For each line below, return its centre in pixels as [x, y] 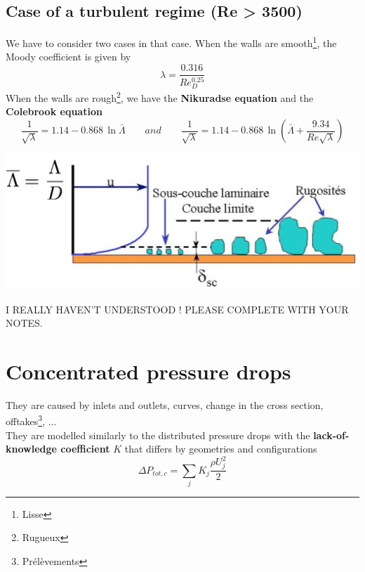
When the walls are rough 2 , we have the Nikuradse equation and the [160, 97]
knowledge [31, 449]
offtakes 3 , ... [31, 420]
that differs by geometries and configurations [221, 449]
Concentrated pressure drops [148, 371]
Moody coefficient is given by [68, 57]
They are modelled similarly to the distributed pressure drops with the [158, 435]
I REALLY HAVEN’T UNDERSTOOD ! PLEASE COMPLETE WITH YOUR [177, 309]
